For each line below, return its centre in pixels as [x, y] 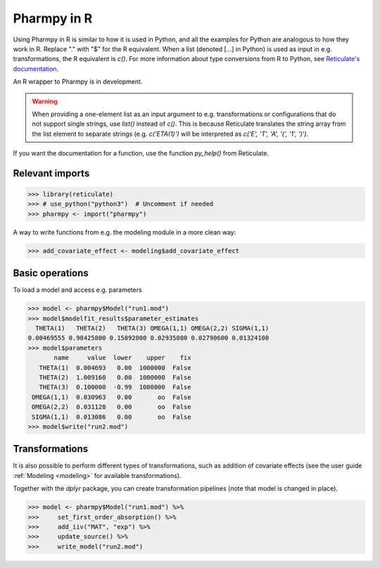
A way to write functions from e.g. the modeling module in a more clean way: [125, 232]
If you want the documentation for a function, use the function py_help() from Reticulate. [141, 153]
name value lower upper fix [122, 358]
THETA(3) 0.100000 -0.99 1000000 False [115, 387]
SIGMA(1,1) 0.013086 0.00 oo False [112, 417]
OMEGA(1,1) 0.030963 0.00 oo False [112, 397]
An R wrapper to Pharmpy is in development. [78, 82]
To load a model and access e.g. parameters [77, 290]
